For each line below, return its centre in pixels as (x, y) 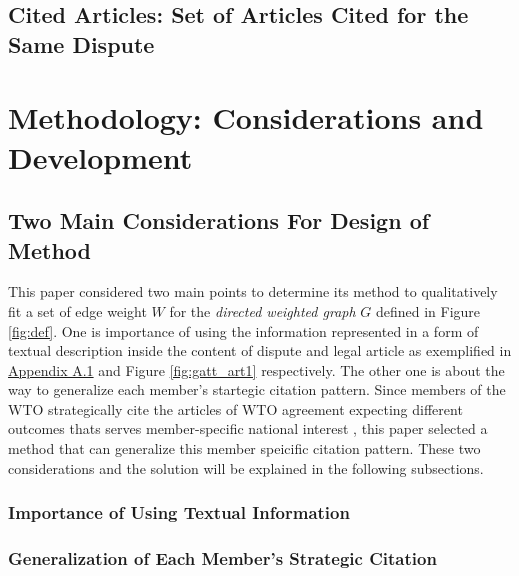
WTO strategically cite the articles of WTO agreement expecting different (235, 408)
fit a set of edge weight (77, 310)
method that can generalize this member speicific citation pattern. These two (244, 448)
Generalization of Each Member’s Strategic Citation (222, 558)
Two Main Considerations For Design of (219, 220)
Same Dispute (81, 43)
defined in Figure (428, 310)
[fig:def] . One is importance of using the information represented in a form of (243, 330)
